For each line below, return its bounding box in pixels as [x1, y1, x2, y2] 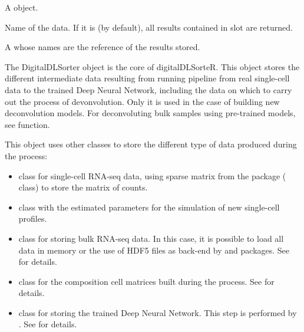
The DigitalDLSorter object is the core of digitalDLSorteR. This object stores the [5, 60, 300, 73]
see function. [5, 118, 50, 130]
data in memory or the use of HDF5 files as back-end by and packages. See [18, 244, 290, 256]
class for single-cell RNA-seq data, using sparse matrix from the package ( [18, 169, 286, 182]
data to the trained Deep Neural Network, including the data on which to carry [5, 83, 292, 96]
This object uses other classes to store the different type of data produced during [5, 138, 297, 150]
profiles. [18, 212, 47, 225]
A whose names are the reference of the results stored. [5, 41, 200, 53]
